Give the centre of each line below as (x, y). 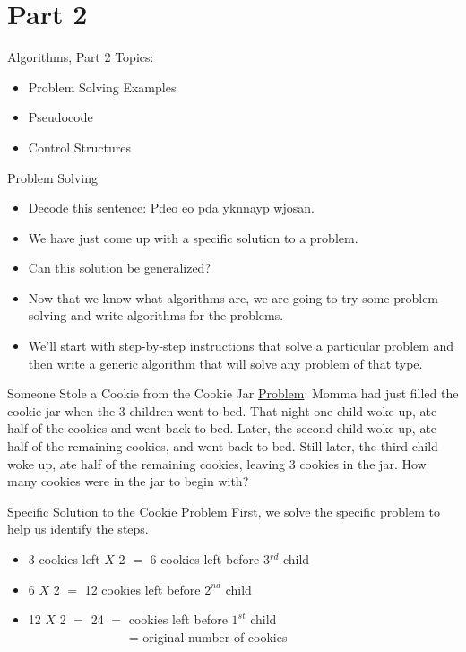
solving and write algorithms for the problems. (156, 315)
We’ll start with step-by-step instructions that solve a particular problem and (241, 346)
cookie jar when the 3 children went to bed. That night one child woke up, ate (222, 410)
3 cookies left (64, 559)
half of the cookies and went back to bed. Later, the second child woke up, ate (222, 428)
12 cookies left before (142, 589)
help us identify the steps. (78, 529)
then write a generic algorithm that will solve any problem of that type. (225, 363)
